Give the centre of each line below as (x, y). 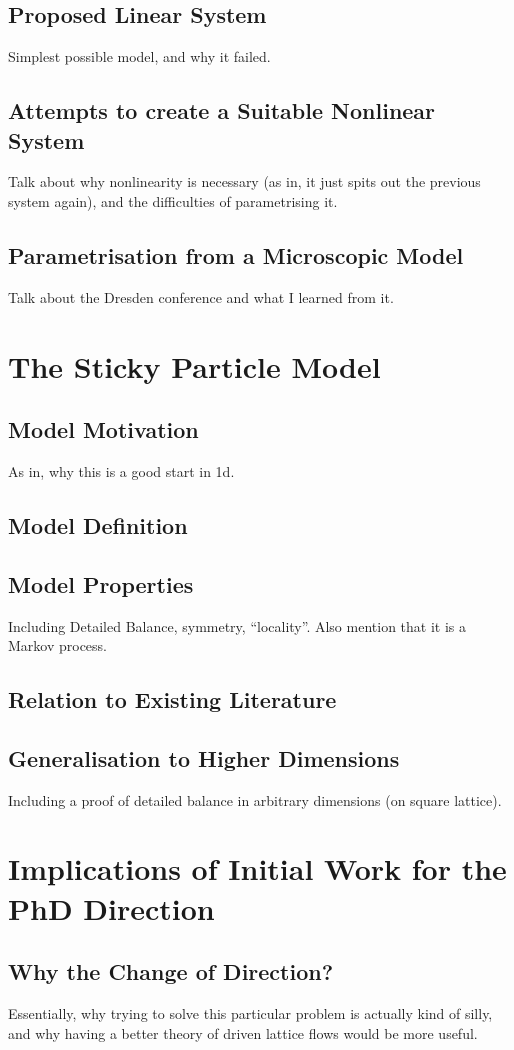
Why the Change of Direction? (171, 971)
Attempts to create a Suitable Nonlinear (222, 110)
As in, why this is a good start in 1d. (121, 470)
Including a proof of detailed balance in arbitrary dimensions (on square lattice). (255, 799)
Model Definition (98, 524)
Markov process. (58, 645)
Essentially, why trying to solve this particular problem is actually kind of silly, (250, 1013)
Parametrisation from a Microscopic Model (236, 254)
